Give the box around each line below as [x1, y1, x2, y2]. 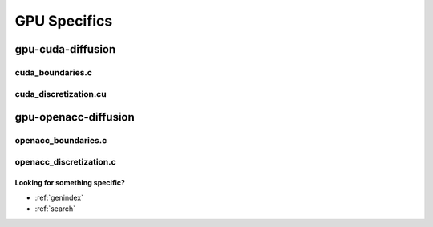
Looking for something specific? [14, 178, 126, 188]
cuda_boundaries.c [14, 66, 92, 78]
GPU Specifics [14, 12, 113, 30]
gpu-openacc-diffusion [14, 110, 136, 124]
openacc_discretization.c [14, 156, 116, 167]
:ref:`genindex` [34, 193, 84, 202]
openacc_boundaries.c [14, 135, 107, 146]
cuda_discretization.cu [14, 88, 107, 99]
